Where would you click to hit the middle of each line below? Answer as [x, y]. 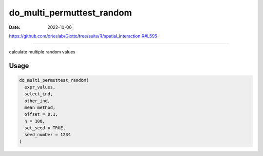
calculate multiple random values [42, 52]
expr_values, [40, 87]
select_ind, [39, 94]
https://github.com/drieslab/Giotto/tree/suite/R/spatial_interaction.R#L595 [83, 36]
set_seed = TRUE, [45, 128]
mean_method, [40, 107]
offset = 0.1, [41, 114]
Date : [15, 27]
